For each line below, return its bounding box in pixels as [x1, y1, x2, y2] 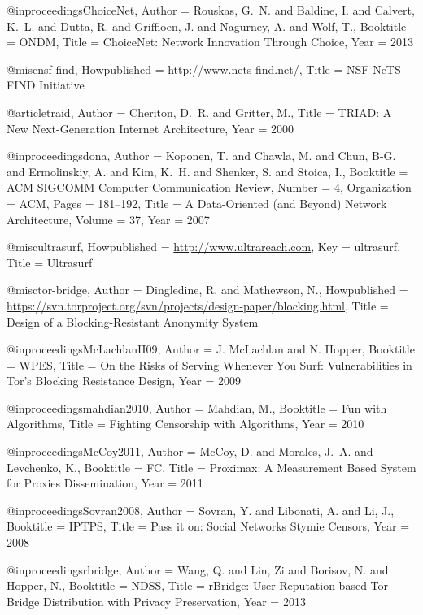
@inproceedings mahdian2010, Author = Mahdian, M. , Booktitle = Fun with [7, 399, 387, 416]
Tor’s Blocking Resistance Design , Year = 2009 [7, 372, 241, 389]
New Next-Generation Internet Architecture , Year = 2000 [7, 119, 294, 136]
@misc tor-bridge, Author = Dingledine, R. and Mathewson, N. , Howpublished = [7, 281, 408, 298]
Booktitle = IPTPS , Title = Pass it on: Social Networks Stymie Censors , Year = [7, 518, 410, 535]
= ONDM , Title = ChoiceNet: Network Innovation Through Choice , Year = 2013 [7, 33, 414, 50]
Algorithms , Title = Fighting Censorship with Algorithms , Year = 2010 [7, 415, 364, 432]
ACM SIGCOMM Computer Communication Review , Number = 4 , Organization [7, 179, 412, 196]
